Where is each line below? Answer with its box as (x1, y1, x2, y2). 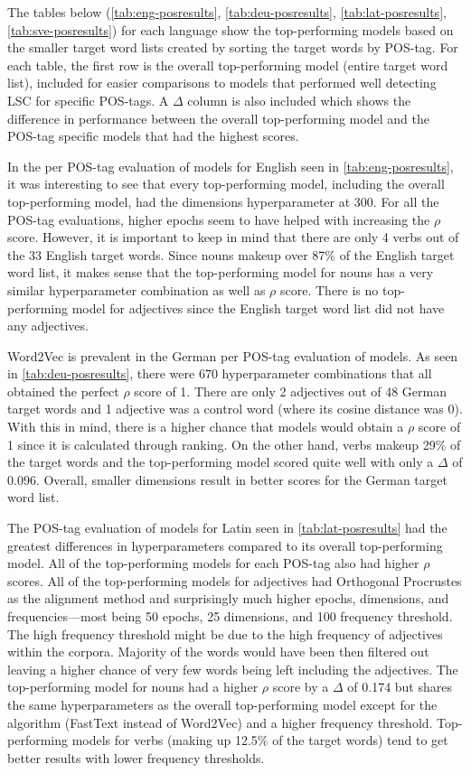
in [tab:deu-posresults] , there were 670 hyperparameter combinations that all (7, 364, 432, 383)
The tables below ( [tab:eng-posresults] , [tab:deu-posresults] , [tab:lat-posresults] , (7, 3, 447, 21)
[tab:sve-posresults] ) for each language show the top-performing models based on (7, 20, 454, 39)
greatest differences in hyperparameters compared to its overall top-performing (7, 536, 443, 554)
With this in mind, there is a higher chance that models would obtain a (7, 417, 404, 436)
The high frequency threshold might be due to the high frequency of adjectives (7, 624, 443, 643)
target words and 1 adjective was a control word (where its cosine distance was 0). (7, 399, 463, 418)
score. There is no (280, 280, 379, 299)
